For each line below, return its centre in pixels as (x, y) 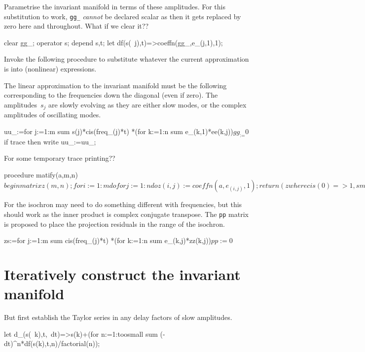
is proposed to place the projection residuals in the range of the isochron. (114, 224)
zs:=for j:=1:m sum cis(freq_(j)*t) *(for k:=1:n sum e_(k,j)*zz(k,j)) (108, 240)
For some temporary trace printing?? (60, 158)
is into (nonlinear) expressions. (50, 69)
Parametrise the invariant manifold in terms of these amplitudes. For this (115, 6)
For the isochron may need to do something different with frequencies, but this (123, 204)
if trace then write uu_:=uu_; (50, 141)
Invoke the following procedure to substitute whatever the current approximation (127, 59)
